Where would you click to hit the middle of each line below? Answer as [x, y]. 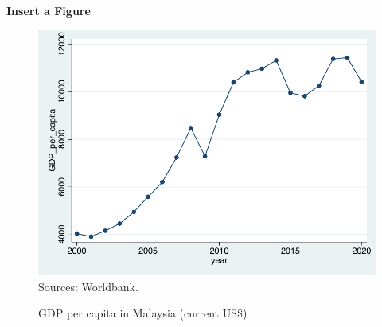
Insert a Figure [49, 10]
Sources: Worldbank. [88, 286]
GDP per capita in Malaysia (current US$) [143, 313]
